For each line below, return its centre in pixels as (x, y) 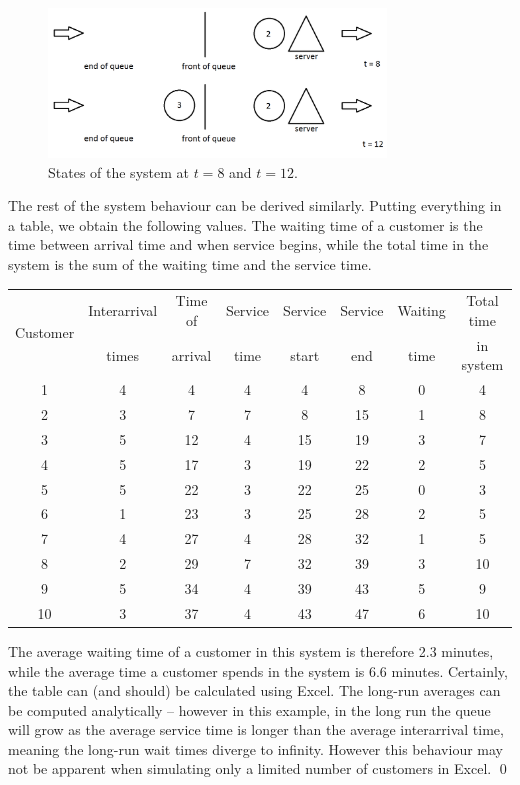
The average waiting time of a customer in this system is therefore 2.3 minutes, (251, 650)
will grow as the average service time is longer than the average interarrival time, (256, 729)
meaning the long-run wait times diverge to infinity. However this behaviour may (255, 748)
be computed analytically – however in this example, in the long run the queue (249, 709)
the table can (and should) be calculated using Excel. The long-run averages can (254, 690)
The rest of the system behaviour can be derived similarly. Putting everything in (255, 205)
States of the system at (118, 171)
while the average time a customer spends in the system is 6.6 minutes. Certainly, (258, 670)
